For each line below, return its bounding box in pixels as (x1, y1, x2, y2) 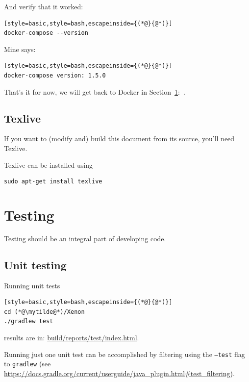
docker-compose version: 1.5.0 (4, 72, 106, 79)
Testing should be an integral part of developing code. (4, 233, 166, 243)
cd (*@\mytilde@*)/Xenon (4, 308, 85, 315)
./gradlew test (4, 318, 53, 325)
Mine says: (4, 44, 36, 54)
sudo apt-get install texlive (4, 178, 102, 185)
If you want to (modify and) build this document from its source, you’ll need (4, 133, 235, 144)
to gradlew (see (4, 358, 51, 369)
